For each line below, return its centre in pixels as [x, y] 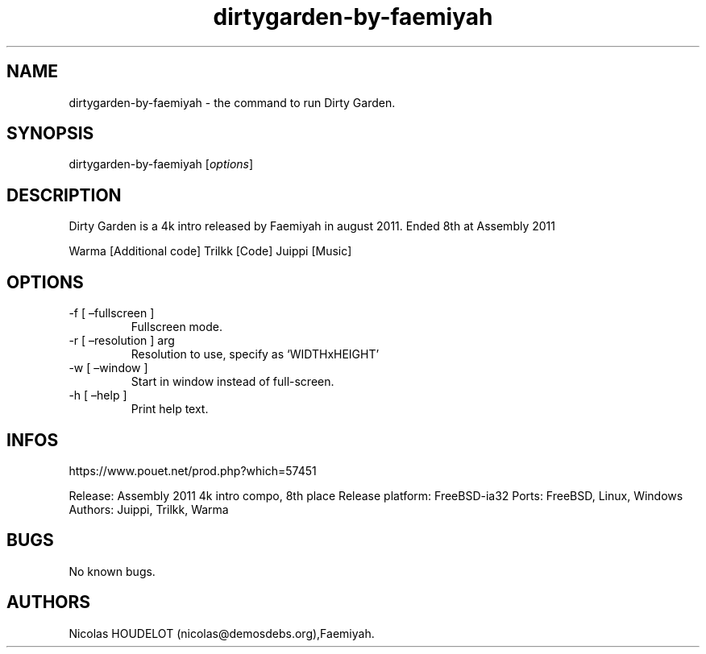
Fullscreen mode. [177, 327]
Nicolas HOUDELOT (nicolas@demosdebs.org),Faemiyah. [222, 633]
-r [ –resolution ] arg [122, 341]
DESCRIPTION [64, 195]
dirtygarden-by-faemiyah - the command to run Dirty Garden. [232, 102]
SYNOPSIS [50, 134]
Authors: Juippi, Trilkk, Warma [149, 509]
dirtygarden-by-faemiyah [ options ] [161, 164]
